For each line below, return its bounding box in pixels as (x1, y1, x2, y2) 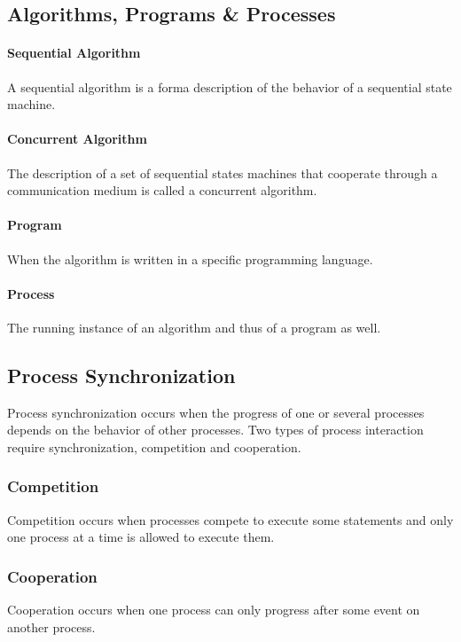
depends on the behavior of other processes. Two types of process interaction (7, 420, 424, 439)
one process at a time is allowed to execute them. (7, 528, 275, 546)
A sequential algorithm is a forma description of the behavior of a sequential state (7, 77, 452, 96)
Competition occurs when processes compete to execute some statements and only (7, 510, 454, 528)
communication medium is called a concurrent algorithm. (7, 181, 317, 200)
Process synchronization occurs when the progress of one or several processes (7, 403, 425, 421)
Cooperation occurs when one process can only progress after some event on (7, 600, 420, 619)
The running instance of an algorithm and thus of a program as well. (7, 317, 381, 336)
